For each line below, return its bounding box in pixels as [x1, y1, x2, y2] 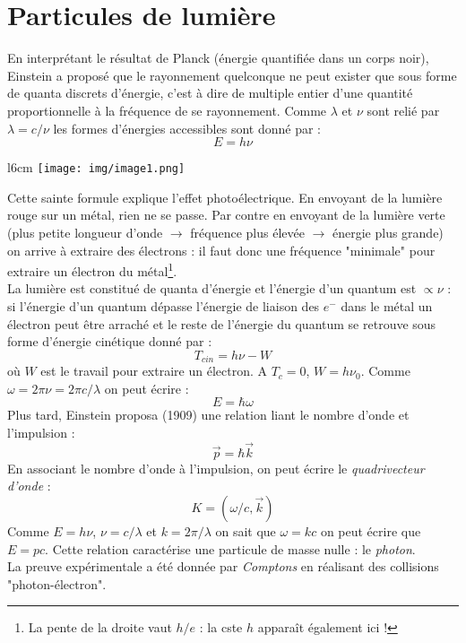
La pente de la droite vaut [28, 618, 172, 637]
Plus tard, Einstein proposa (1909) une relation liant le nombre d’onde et [7, 405, 410, 424]
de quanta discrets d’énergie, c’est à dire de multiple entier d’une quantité [7, 83, 413, 102]
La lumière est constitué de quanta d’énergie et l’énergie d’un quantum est [7, 279, 417, 298]
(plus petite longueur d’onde [7, 222, 163, 241]
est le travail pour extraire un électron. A [40, 361, 267, 380]
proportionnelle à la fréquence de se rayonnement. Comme [7, 100, 327, 119]
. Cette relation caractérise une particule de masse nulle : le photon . [45, 539, 416, 558]
